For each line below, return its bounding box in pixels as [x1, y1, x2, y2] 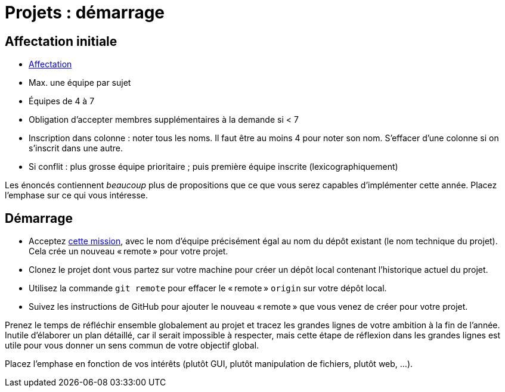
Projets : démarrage [5, 2, 165, 23]
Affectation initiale [5, 33, 117, 49]
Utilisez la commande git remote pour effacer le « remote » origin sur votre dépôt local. [29, 283, 387, 294]
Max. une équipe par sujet [29, 77, 131, 88]
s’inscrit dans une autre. [29, 143, 123, 154]
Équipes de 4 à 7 [29, 96, 95, 107]
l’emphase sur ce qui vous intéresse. [5, 190, 148, 201]
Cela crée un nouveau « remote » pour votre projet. [29, 246, 228, 257]
